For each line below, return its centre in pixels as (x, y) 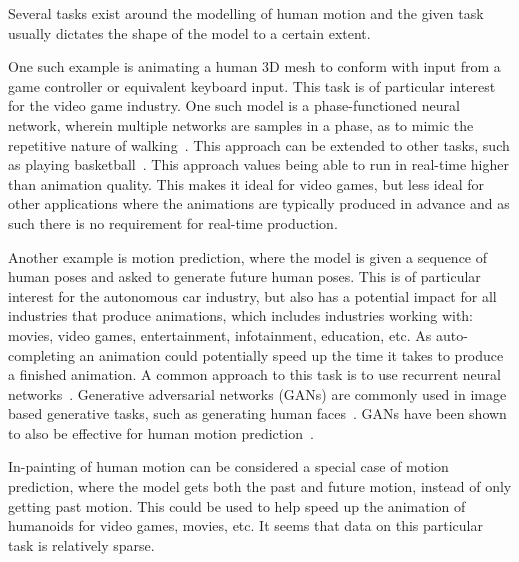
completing (41, 354)
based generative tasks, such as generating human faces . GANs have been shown (257, 413)
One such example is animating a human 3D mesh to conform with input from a (254, 66)
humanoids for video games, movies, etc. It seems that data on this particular (245, 525)
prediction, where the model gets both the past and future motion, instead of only (260, 486)
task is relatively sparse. (81, 544)
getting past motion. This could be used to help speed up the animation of (237, 505)
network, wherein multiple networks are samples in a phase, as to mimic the (241, 124)
